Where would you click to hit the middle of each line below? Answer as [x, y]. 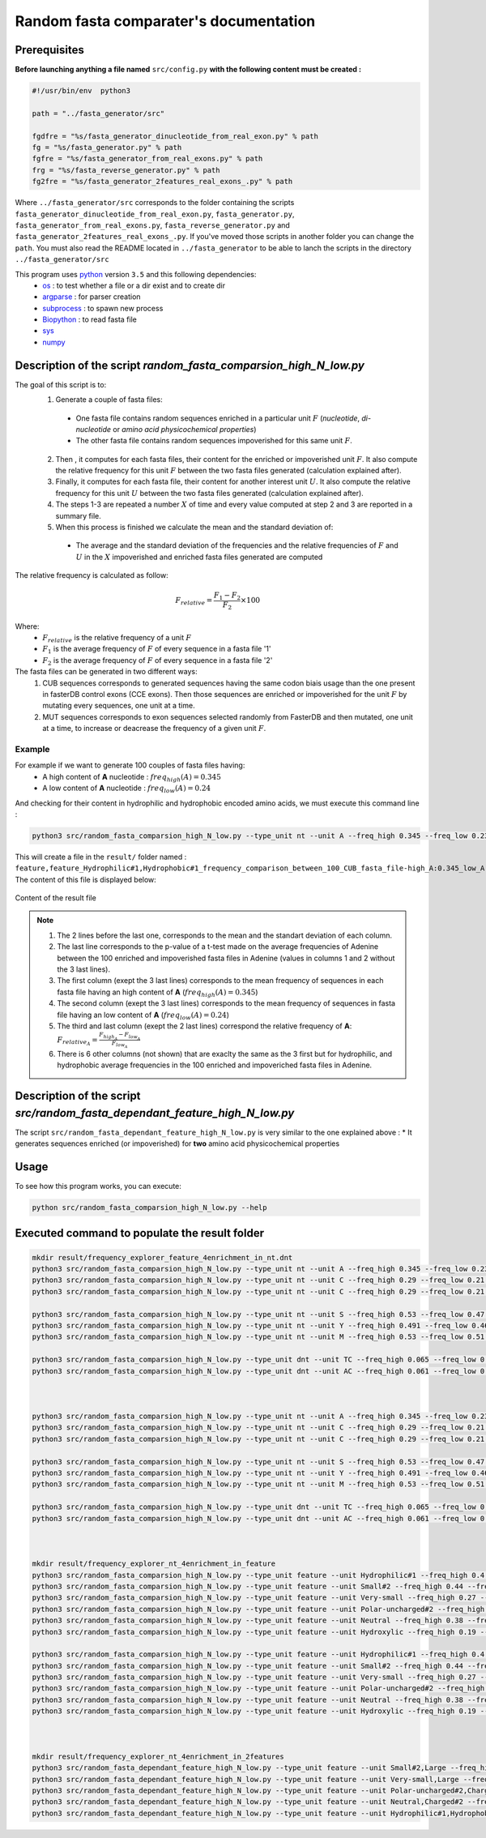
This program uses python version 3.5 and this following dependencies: [136, 274]
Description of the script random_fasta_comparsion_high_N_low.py [190, 365]
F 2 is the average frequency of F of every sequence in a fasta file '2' [158, 661]
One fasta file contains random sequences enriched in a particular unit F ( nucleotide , [218, 418]
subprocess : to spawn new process [103, 308]
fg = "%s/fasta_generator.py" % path [107, 147]
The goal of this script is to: [61, 384]
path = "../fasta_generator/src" [98, 113]
